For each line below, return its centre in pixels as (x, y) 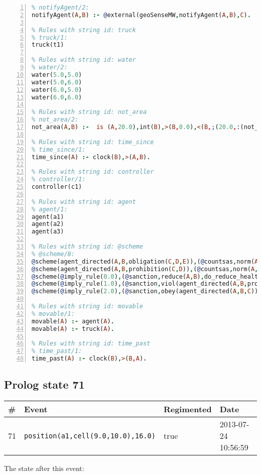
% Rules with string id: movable (87, 306)
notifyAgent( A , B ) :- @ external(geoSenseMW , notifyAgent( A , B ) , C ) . (141, 15)
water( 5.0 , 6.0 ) (57, 82)
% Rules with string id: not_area (89, 112)
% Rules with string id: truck (84, 30)
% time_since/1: (59, 149)
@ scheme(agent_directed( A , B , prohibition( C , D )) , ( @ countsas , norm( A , (145, 269)
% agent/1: (50, 209)
